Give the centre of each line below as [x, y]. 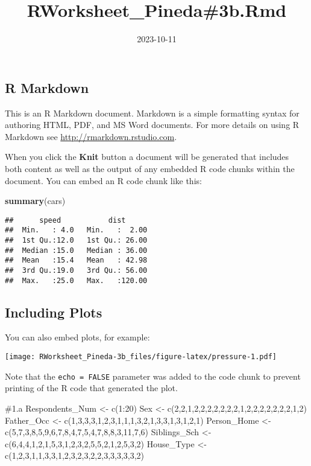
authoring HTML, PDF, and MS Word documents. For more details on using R [152, 125]
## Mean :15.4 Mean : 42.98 [76, 260]
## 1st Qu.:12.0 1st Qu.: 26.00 [76, 240]
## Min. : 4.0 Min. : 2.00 [76, 230]
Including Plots [54, 312]
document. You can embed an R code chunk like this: [103, 180]
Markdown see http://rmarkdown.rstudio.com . [91, 136]
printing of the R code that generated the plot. [91, 388]
